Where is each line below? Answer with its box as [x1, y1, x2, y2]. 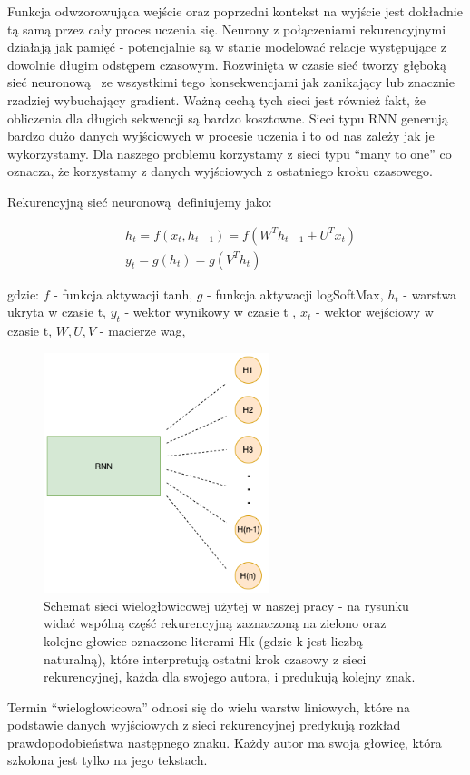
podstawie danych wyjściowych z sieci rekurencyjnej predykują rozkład [7, 715, 401, 734]
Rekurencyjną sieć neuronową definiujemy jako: [7, 191, 272, 211]
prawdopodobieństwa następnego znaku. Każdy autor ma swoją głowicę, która [7, 732, 442, 751]
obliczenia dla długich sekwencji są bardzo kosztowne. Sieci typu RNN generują [7, 108, 448, 127]
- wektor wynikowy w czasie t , [124, 302, 297, 321]
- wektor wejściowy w [315, 302, 434, 321]
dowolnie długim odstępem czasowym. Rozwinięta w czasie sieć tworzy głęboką [7, 54, 446, 74]
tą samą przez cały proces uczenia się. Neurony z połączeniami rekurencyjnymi [7, 19, 446, 38]
